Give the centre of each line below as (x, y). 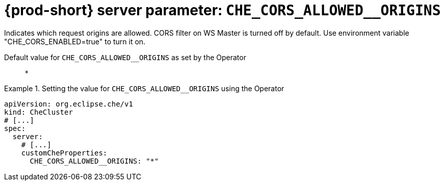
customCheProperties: (64, 153)
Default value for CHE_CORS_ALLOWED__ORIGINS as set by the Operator (125, 57)
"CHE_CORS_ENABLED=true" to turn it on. (75, 41)
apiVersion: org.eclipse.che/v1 (69, 104)
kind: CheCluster (38, 112)
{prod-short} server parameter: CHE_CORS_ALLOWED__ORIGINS (223, 10)
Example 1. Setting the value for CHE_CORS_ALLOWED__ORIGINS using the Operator (144, 88)
